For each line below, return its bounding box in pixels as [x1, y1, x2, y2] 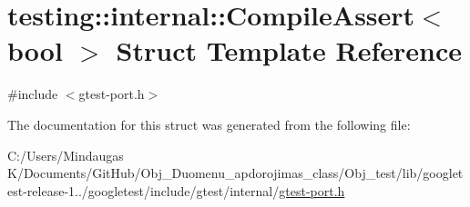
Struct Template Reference [116, 32, 462, 69]
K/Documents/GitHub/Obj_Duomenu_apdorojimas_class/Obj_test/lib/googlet [7, 163, 464, 182]
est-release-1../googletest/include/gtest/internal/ [7, 181, 280, 200]
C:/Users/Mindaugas [7, 145, 124, 164]
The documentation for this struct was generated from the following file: [7, 114, 411, 133]
